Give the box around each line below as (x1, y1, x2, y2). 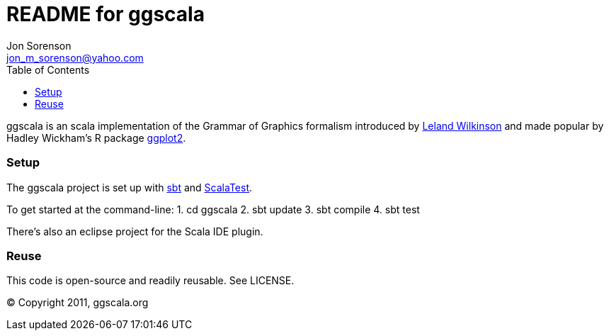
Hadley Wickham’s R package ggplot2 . (6, 131, 186, 144)
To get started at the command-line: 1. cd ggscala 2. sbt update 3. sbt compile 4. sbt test (6, 203, 420, 215)
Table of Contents (6, 63, 90, 76)
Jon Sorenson (6, 39, 72, 52)
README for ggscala (6, 2, 205, 26)
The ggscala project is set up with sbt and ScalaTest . (6, 181, 253, 194)
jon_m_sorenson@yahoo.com (6, 51, 144, 64)
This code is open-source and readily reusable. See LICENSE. (6, 274, 295, 287)
